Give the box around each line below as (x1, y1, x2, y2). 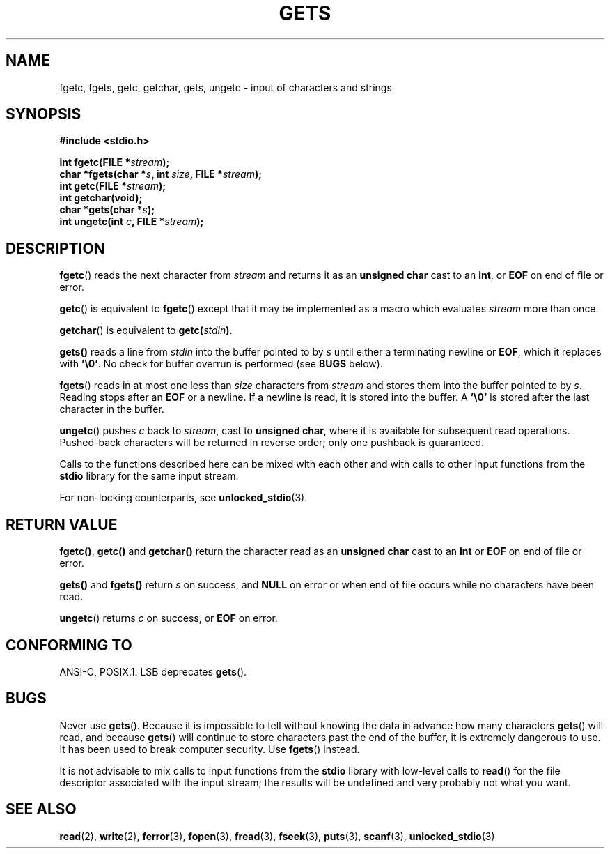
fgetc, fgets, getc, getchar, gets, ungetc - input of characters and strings (59, 81, 392, 93)
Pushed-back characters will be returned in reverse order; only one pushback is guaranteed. (59, 436, 485, 449)
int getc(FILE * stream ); (59, 180, 166, 192)
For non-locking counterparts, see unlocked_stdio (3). (59, 491, 308, 504)
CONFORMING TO (6, 636, 132, 654)
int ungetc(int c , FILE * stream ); (59, 215, 204, 228)
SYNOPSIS (6, 105, 81, 123)
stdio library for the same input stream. (59, 470, 239, 482)
